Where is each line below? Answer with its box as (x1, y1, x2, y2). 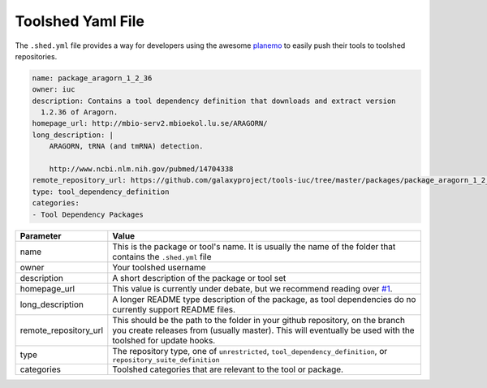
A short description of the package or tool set (112, 272, 287, 283)
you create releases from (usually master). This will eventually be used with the (112, 325, 415, 336)
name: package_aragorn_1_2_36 (32, 73, 153, 83)
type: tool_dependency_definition (32, 187, 170, 196)
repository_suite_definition (112, 356, 220, 364)
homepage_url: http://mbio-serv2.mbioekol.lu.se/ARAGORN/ (32, 119, 268, 128)
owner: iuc (32, 85, 75, 94)
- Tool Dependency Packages (32, 209, 144, 219)
